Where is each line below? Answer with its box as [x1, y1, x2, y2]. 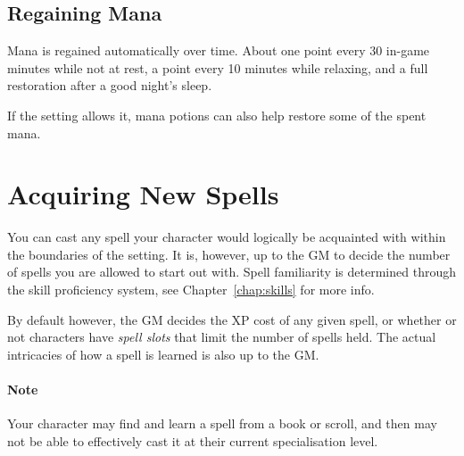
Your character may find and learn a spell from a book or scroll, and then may [7, 414, 437, 433]
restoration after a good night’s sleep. [7, 76, 212, 95]
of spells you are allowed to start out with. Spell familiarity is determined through [7, 262, 456, 281]
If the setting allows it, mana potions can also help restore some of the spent [7, 105, 427, 124]
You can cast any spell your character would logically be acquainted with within [7, 228, 446, 246]
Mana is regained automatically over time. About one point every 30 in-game [7, 41, 430, 60]
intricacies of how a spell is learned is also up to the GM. [7, 344, 319, 363]
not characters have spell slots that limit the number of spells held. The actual [7, 327, 436, 346]
